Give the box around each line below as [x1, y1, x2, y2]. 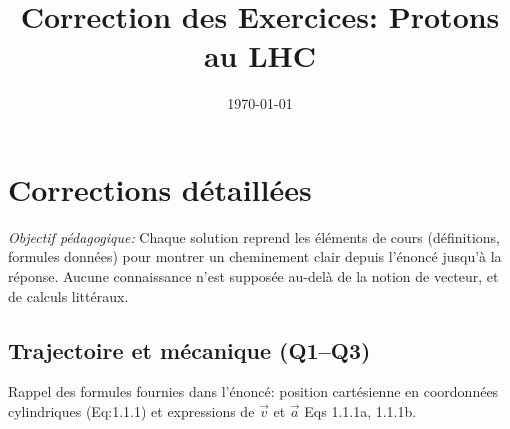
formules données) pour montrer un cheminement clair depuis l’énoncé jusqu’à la [8, 246, 502, 267]
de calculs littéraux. [8, 285, 129, 306]
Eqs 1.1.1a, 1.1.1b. [304, 401, 417, 422]
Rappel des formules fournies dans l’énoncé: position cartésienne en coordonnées [8, 381, 499, 402]
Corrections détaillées [8, 168, 312, 209]
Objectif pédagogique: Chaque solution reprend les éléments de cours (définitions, [8, 226, 500, 247]
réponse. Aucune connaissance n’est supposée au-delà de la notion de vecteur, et [8, 266, 499, 287]
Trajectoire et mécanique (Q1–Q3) [8, 334, 371, 365]
